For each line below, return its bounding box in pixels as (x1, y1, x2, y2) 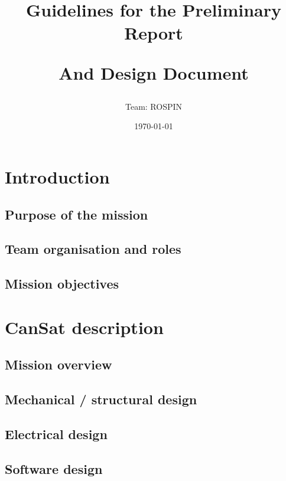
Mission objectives (5, 274, 119, 293)
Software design (5, 459, 103, 477)
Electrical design (5, 424, 108, 443)
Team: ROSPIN (125, 100, 183, 112)
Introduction (5, 164, 110, 188)
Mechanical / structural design (5, 390, 197, 408)
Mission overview (5, 355, 112, 374)
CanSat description (5, 315, 164, 339)
